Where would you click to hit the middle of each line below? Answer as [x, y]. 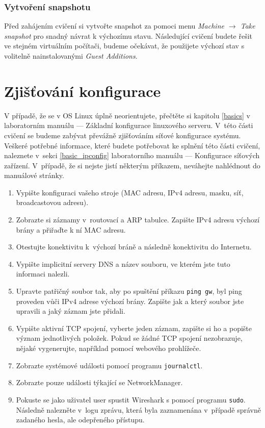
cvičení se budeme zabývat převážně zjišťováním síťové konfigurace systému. [123, 135]
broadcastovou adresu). [52, 202]
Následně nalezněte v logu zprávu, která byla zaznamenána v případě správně [139, 409]
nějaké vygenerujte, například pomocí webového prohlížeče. [109, 348]
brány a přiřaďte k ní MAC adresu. [71, 229]
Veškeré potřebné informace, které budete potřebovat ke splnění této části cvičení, [132, 145]
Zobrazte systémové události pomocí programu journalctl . [109, 365]
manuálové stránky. [34, 175]
